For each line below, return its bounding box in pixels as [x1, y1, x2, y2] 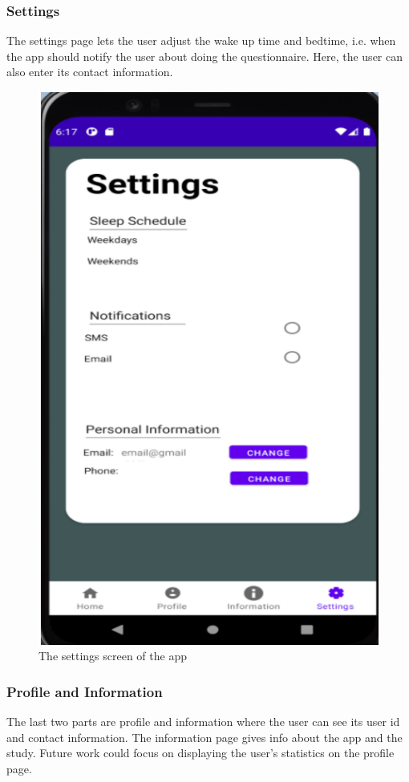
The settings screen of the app [38, 647, 187, 664]
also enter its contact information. [6, 63, 173, 80]
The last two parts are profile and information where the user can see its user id [6, 713, 400, 730]
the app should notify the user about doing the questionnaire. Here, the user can [6, 47, 403, 64]
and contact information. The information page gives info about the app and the [6, 728, 403, 745]
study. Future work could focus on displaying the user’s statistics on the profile [6, 744, 395, 761]
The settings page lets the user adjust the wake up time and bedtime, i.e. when [6, 32, 396, 49]
